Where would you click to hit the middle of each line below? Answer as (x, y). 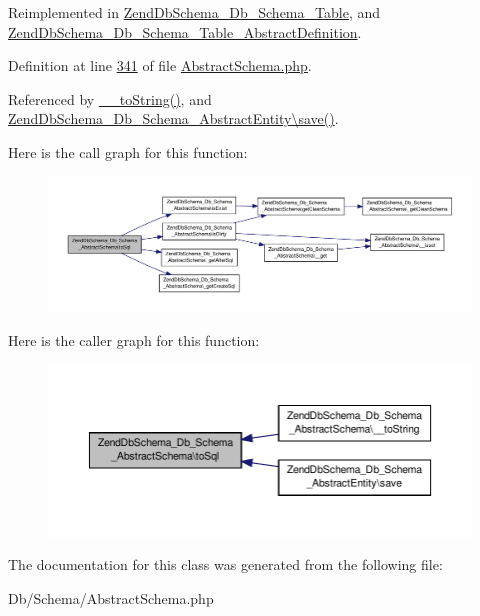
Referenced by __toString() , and (110, 98)
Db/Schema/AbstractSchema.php (111, 597)
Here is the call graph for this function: (128, 151)
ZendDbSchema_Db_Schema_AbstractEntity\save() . (173, 118)
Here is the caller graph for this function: (134, 339)
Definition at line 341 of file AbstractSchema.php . (160, 65)
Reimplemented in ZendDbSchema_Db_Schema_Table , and (194, 12)
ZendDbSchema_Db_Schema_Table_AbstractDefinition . (185, 31)
